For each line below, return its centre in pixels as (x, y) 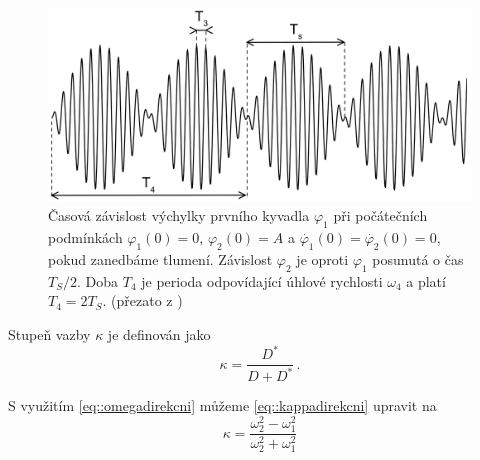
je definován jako (159, 333)
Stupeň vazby (49, 333)
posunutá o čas (418, 258)
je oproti (322, 258)
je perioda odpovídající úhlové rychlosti (262, 280)
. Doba (97, 280)
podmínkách (85, 237)
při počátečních (380, 215)
